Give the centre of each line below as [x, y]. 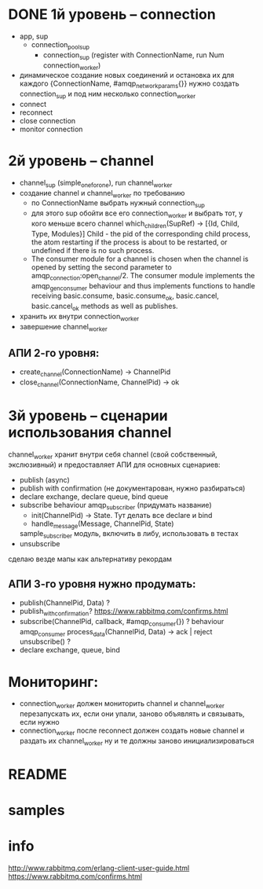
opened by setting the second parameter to [102, 267]
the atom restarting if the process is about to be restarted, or [129, 242]
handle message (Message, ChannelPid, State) [102, 524]
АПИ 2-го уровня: [54, 353]
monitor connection [51, 129]
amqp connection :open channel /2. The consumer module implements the [143, 276]
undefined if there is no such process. [93, 250]
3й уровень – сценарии [88, 416]
